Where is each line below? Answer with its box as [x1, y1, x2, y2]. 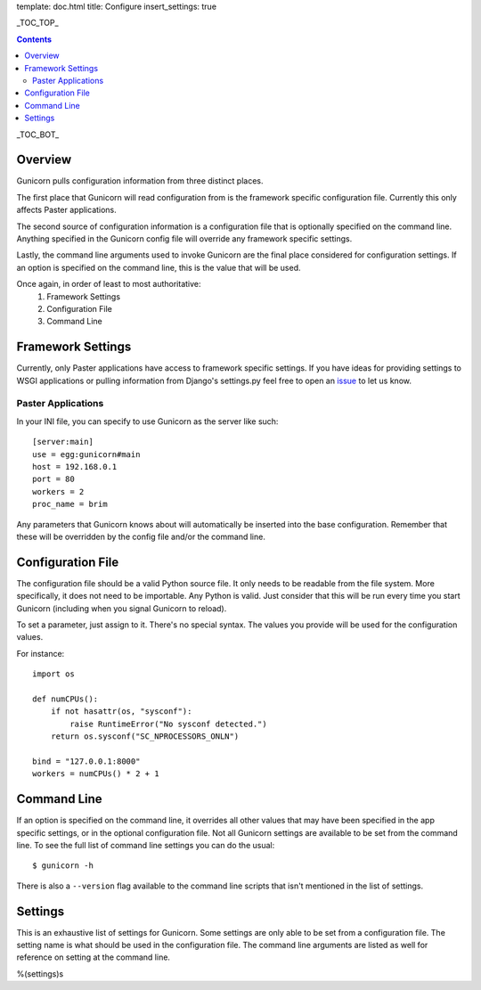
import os [32, 669, 75, 679]
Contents [16, 34, 53, 45]
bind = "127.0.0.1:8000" [32, 756, 141, 766]
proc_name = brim [32, 499, 108, 510]
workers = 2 [32, 487, 85, 496]
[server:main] [32, 437, 94, 447]
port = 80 [32, 474, 75, 485]
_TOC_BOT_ [16, 129, 60, 140]
